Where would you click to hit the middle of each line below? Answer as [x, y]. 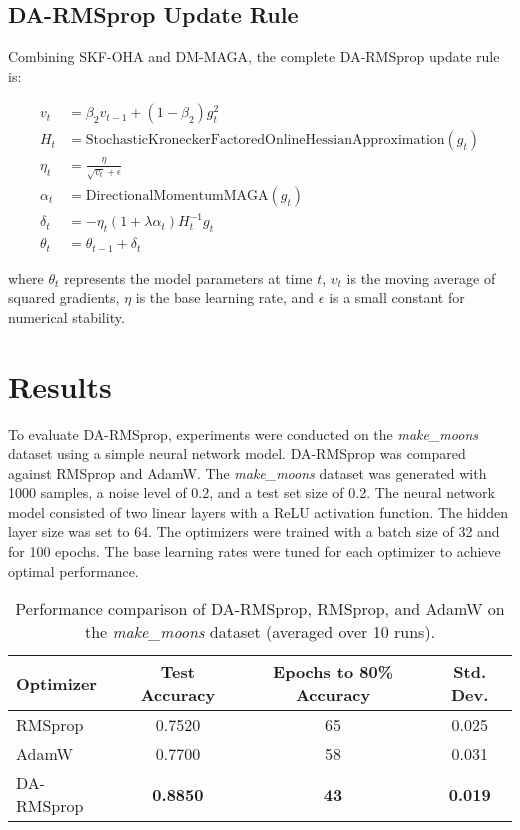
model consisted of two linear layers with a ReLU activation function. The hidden [258, 511]
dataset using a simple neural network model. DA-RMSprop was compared [237, 453]
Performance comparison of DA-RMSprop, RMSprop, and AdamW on [260, 609]
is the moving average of [421, 277]
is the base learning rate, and [225, 297]
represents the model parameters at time [188, 277]
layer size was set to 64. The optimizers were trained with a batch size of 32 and [254, 531]
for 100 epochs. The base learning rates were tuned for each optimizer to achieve [254, 551]
